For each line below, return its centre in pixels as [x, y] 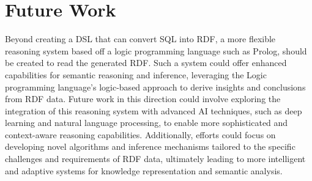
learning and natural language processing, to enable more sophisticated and [147, 123]
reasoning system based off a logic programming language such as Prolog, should [156, 50]
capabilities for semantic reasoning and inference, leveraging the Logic [136, 74]
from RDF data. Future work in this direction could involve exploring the [143, 99]
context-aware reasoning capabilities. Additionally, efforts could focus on [140, 134]
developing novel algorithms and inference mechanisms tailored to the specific [150, 146]
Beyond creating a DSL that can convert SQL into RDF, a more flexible [140, 39]
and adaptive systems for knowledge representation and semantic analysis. [144, 170]
